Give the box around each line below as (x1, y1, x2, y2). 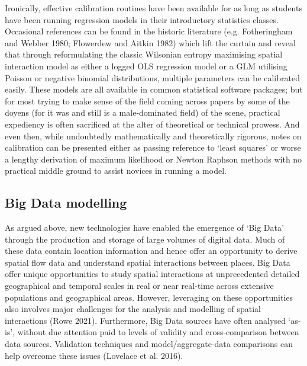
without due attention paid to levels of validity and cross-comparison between (17, 326, 299, 338)
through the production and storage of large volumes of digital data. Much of (5, 233, 285, 245)
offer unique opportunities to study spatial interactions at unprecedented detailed (5, 268, 300, 280)
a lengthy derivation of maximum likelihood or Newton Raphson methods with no (5, 152, 302, 165)
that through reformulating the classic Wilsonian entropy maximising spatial (5, 48, 283, 61)
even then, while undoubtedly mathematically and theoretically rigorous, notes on (5, 129, 302, 142)
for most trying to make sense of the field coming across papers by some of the (5, 94, 290, 107)
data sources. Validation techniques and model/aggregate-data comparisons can (5, 338, 293, 350)
